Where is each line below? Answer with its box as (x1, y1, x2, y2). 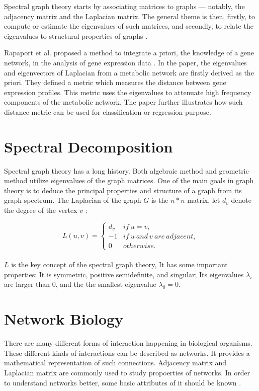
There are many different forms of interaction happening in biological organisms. (4, 338, 252, 348)
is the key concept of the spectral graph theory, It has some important (11, 259, 228, 270)
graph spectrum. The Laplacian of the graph (4, 195, 141, 205)
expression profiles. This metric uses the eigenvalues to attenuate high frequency (4, 87, 251, 97)
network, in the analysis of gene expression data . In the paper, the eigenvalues (4, 57, 247, 67)
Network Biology (4, 308, 124, 329)
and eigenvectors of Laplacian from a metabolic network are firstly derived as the (4, 67, 254, 77)
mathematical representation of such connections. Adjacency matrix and (4, 357, 227, 368)
